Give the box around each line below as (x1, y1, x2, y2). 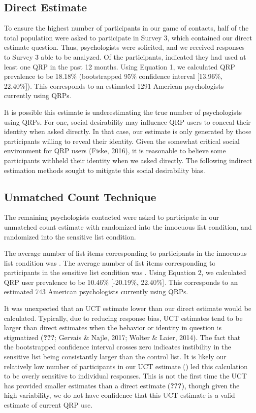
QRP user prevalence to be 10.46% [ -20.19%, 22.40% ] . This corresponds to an (4, 276, 238, 287)
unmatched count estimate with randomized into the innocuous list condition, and (4, 221, 252, 232)
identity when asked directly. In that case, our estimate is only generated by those (4, 126, 252, 137)
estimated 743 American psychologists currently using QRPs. (4, 286, 188, 297)
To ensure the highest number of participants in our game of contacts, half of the (4, 23, 249, 33)
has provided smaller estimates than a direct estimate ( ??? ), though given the (4, 380, 240, 390)
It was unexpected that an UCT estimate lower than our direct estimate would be (4, 303, 252, 313)
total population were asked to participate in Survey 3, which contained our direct (4, 32, 252, 42)
